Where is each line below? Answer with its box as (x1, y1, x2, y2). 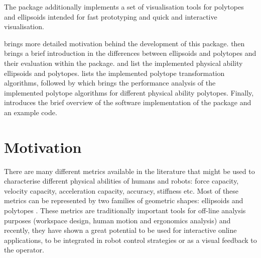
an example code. (4, 107, 57, 117)
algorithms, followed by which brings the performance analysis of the (4, 77, 216, 88)
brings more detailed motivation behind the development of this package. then (4, 38, 245, 48)
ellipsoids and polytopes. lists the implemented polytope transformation (4, 67, 225, 78)
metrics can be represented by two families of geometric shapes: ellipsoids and (4, 195, 243, 206)
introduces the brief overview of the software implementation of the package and (4, 97, 251, 108)
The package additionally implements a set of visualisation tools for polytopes (4, 2, 244, 12)
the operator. (4, 244, 44, 255)
